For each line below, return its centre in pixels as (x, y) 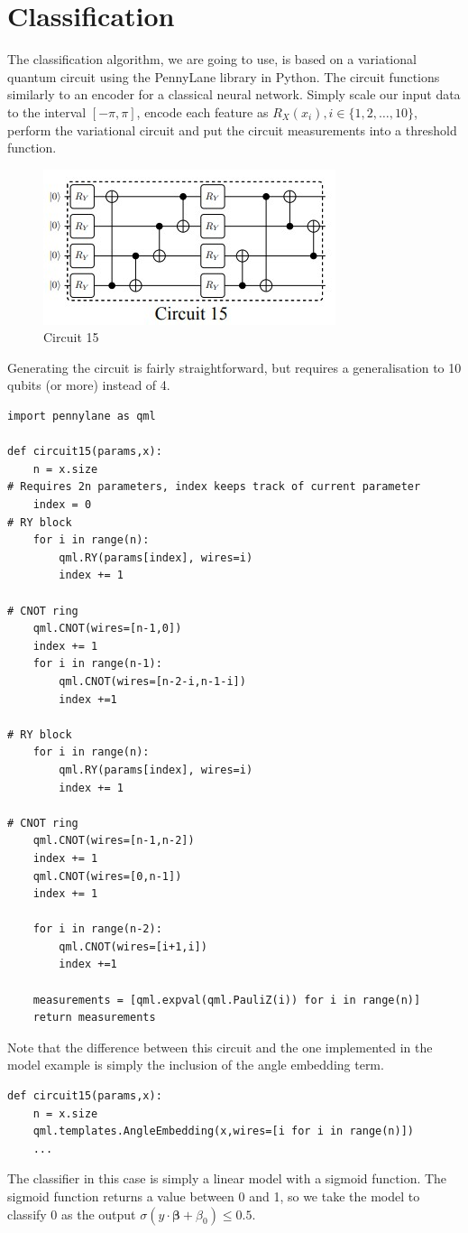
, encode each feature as (202, 111)
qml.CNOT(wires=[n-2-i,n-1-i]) (152, 681)
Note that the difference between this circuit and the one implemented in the (220, 1047)
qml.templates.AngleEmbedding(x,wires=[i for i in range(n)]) (224, 1131)
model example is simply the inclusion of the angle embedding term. (196, 1065)
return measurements (94, 1018)
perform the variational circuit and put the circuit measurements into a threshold (232, 130)
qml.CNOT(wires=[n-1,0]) (107, 629)
